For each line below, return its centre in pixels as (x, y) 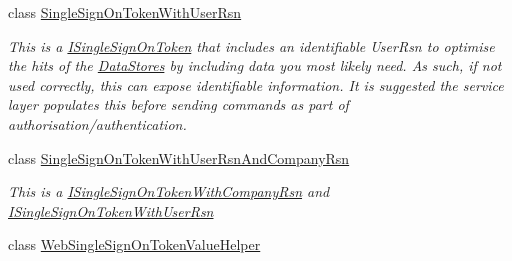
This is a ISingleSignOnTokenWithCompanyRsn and (169, 191)
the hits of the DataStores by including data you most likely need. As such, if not (255, 65)
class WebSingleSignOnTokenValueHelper (134, 244)
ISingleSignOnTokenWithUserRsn (111, 210)
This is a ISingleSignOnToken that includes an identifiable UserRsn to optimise (251, 45)
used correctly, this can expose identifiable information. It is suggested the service (256, 84)
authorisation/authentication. (97, 123)
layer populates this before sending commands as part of (178, 104)
